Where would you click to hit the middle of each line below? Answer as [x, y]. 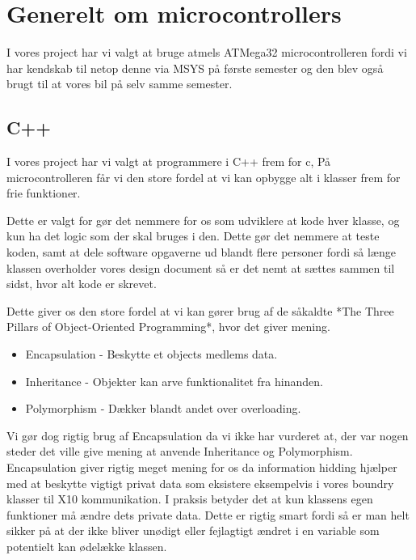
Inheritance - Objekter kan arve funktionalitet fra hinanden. [174, 381]
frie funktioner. [44, 193]
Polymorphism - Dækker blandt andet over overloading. [163, 408]
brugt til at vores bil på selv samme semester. [120, 84]
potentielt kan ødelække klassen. [87, 546]
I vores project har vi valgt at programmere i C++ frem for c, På [169, 161]
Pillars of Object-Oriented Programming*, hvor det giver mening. [168, 327]
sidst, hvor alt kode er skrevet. [82, 284]
